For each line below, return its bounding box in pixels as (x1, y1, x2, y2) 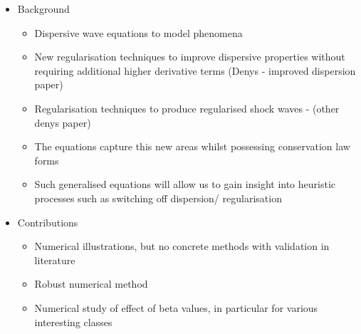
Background (17, 1, 70, 16)
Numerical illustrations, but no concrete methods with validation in (34, 239, 330, 254)
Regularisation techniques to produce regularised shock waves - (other (34, 100, 340, 115)
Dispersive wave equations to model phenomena (34, 25, 243, 40)
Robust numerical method (34, 276, 148, 291)
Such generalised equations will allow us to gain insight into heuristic (34, 177, 336, 192)
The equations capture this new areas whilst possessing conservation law (34, 139, 350, 154)
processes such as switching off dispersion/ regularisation (34, 190, 282, 205)
